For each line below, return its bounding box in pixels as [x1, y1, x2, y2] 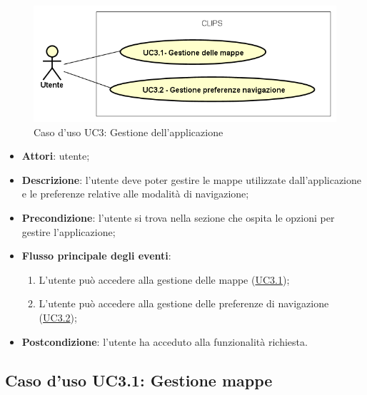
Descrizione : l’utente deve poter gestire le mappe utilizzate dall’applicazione [21, 172, 362, 187]
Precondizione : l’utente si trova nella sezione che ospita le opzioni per [21, 210, 335, 225]
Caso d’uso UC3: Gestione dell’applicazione [34, 124, 223, 139]
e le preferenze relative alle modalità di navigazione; [21, 186, 249, 201]
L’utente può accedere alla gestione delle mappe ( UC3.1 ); [39, 272, 290, 287]
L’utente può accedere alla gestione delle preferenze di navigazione [39, 296, 329, 311]
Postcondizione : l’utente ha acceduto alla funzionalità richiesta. [21, 334, 308, 349]
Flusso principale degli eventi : [21, 248, 171, 263]
